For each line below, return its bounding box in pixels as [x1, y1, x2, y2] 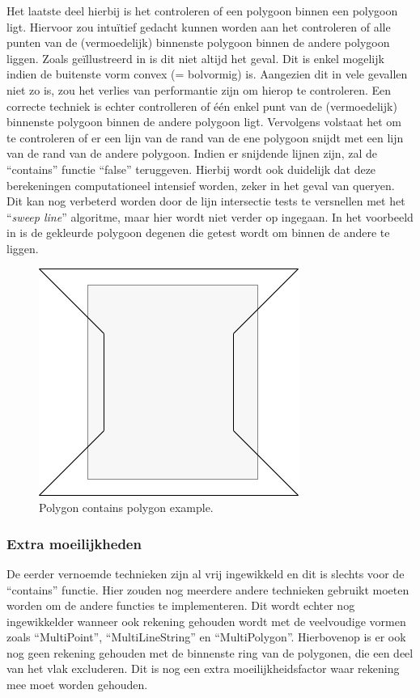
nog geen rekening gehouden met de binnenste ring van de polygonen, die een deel [6, 644, 414, 661]
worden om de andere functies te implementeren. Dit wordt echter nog [6, 597, 355, 614]
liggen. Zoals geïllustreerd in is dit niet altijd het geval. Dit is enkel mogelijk [6, 49, 384, 66]
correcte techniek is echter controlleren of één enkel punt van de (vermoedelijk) [6, 97, 397, 114]
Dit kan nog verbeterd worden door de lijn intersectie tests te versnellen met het [6, 192, 405, 209]
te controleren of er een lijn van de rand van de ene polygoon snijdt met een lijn [6, 129, 404, 146]
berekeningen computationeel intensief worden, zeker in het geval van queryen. [6, 176, 395, 193]
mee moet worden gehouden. [6, 676, 148, 693]
